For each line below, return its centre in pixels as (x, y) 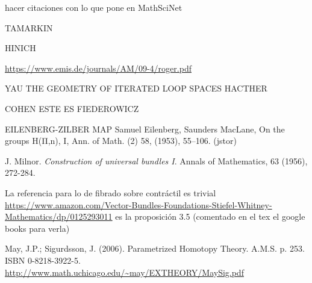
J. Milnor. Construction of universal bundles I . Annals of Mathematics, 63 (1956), (156, 160)
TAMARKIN (29, 27)
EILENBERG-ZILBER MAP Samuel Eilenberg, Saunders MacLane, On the (145, 129)
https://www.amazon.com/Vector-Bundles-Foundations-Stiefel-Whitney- (139, 204)
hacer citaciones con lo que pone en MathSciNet (94, 7)
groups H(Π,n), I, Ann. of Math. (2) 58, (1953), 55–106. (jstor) (121, 141)
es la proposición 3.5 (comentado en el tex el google (210, 216)
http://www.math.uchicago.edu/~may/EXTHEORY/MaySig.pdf (124, 272)
